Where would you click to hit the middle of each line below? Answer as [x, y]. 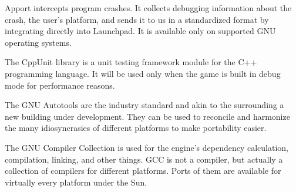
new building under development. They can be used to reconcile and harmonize [147, 116]
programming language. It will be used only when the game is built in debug [143, 73]
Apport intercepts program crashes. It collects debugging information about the [148, 8]
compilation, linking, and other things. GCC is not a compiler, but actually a [144, 159]
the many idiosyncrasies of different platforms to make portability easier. [136, 128]
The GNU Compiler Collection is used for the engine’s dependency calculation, [147, 147]
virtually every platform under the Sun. [76, 182]
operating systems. [38, 42]
